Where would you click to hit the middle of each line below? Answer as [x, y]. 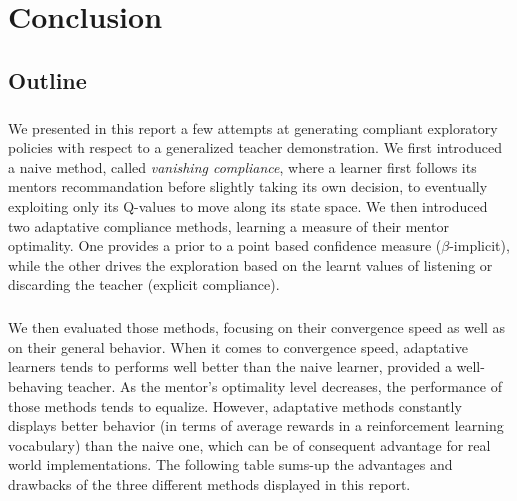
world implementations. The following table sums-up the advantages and [230, 464]
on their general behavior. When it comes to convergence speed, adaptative [238, 346]
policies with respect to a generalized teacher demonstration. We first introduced [255, 147]
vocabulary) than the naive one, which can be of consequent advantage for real [249, 444]
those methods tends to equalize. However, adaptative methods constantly [235, 405]
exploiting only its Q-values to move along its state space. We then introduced [248, 205]
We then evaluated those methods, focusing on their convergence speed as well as [257, 327]
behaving [35, 386]
